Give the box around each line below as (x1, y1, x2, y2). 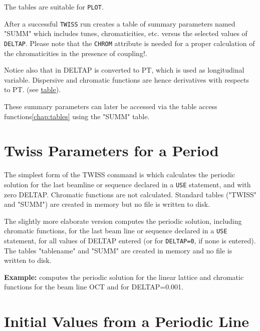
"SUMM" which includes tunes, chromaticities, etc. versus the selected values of (4, 28, 247, 39)
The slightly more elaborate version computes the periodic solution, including (4, 215, 242, 226)
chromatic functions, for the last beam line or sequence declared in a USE (4, 225, 227, 236)
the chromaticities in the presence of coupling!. (4, 48, 147, 58)
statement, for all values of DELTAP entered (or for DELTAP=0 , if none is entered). (4, 235, 256, 245)
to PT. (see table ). (4, 84, 61, 95)
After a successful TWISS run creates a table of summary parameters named (4, 18, 235, 29)
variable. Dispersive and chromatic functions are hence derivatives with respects (4, 74, 249, 85)
